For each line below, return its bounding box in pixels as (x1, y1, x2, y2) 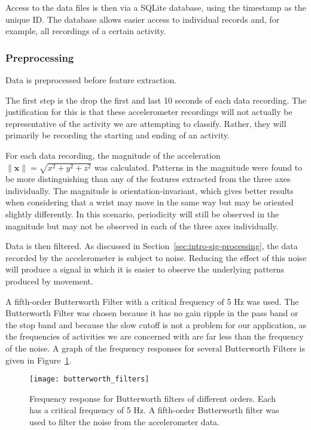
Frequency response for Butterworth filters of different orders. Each (29, 392, 276, 404)
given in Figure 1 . (5, 353, 72, 366)
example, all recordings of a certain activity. (5, 25, 166, 37)
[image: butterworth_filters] (29, 375, 150, 384)
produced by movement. (5, 275, 93, 287)
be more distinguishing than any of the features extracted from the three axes (5, 172, 291, 185)
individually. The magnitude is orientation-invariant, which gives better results (5, 184, 294, 196)
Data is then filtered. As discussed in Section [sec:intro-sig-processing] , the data (5, 240, 298, 252)
